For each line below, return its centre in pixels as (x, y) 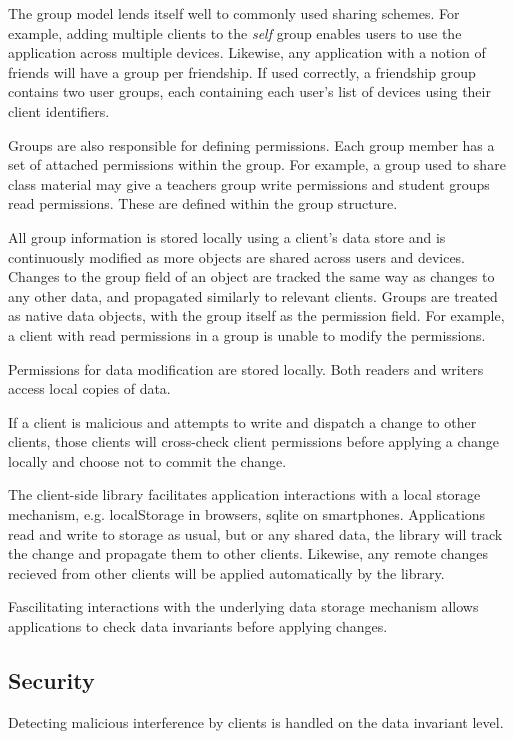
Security (51, 680)
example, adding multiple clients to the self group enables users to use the (235, 32)
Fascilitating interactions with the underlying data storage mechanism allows (243, 606)
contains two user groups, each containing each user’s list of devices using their (249, 91)
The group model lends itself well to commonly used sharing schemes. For (234, 13)
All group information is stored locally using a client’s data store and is (227, 236)
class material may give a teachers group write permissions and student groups (249, 183)
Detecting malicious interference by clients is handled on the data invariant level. (256, 721)
